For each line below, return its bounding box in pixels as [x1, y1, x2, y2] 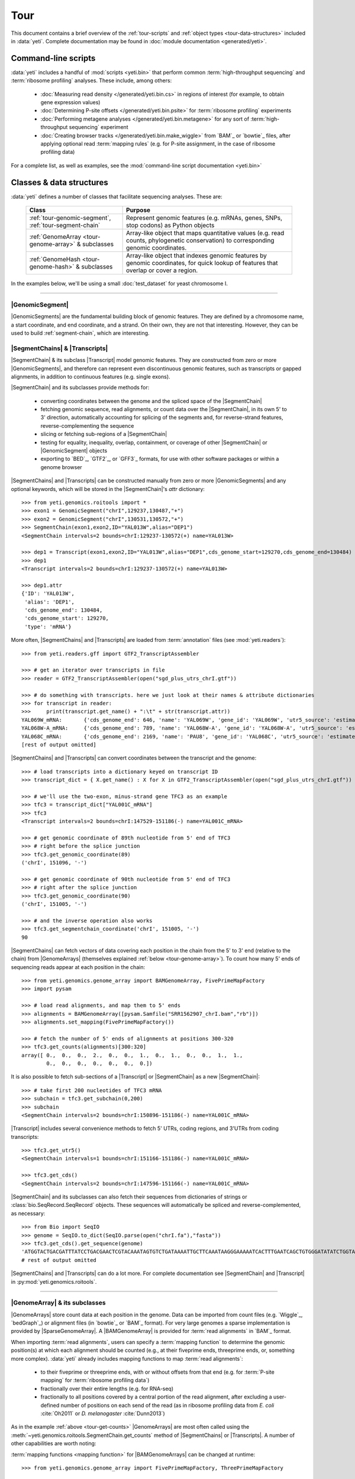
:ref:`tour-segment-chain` [29, 221, 101, 230]
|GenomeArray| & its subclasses [11, 1299, 106, 1307]
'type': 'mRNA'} [24, 623, 72, 630]
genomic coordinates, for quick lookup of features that [126, 259, 278, 267]
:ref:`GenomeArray [29, 232, 82, 241]
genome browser [40, 463, 82, 470]
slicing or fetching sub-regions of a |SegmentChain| [40, 431, 167, 438]
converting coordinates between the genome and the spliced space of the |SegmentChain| [40, 397, 263, 405]
